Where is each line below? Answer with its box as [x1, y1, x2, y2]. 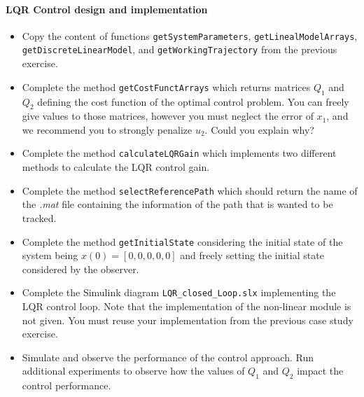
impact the [297, 363, 344, 378]
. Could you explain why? [204, 122, 314, 137]
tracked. [22, 210, 57, 225]
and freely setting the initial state [180, 248, 324, 263]
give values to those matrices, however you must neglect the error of [22, 109, 314, 123]
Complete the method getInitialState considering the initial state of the [22, 234, 343, 249]
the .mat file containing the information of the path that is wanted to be [22, 197, 333, 211]
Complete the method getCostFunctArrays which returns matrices [22, 79, 311, 94]
